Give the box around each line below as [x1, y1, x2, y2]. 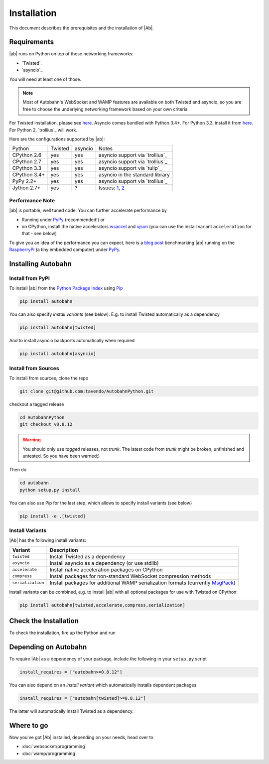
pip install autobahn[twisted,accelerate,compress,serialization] [19, 602, 185, 608]
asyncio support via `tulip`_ [99, 165, 162, 172]
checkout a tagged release [9, 401, 64, 407]
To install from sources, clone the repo [9, 375, 89, 381]
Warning [22, 437, 41, 443]
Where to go [9, 721, 48, 730]
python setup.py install [19, 487, 81, 493]
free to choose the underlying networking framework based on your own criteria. [22, 106, 189, 112]
